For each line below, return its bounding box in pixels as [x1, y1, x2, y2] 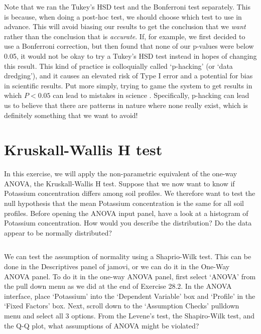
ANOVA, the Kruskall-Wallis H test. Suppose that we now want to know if [4, 178, 235, 188]
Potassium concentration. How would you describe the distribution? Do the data [4, 217, 252, 228]
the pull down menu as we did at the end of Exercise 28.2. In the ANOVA [4, 281, 232, 291]
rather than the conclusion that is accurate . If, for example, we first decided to [4, 31, 245, 41]
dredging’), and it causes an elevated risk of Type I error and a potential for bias [4, 70, 253, 81]
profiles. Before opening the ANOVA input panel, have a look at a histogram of [4, 207, 248, 218]
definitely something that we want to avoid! [4, 109, 138, 120]
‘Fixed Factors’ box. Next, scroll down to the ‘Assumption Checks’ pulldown [4, 300, 239, 311]
